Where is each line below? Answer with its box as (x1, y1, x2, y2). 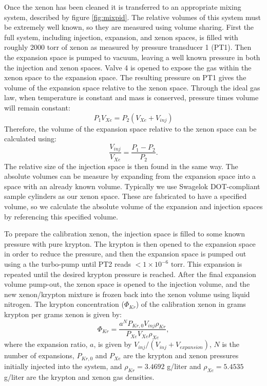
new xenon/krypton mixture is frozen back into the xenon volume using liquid (4, 288, 250, 299)
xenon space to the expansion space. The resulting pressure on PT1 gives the (4, 72, 246, 83)
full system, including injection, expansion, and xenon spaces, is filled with (4, 31, 238, 42)
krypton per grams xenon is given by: (4, 308, 122, 319)
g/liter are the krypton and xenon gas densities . (4, 371, 155, 382)
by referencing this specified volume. (4, 211, 118, 222)
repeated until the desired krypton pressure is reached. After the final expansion (4, 268, 256, 279)
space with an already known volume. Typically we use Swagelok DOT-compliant (4, 180, 260, 191)
